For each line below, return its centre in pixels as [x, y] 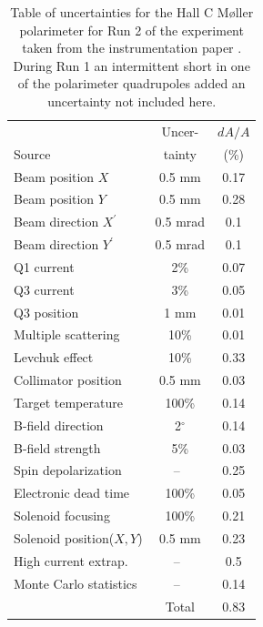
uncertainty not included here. [132, 101]
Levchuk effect [54, 357]
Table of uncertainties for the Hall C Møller [132, 12]
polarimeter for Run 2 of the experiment [131, 30]
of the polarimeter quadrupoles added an [131, 83]
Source [32, 153]
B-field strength [57, 447]
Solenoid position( [64, 538]
